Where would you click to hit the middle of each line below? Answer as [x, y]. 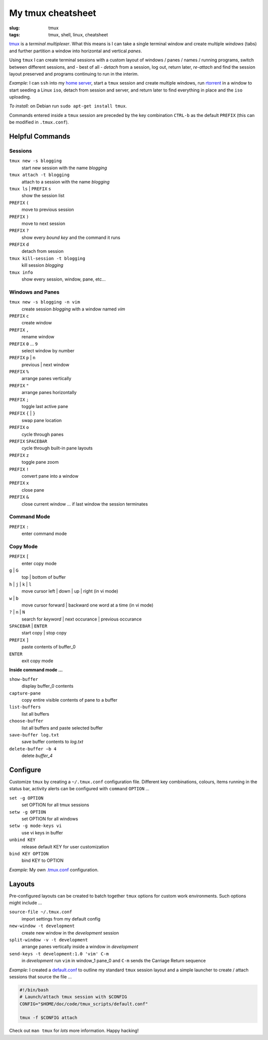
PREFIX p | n [22, 358]
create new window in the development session [70, 933]
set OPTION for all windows [50, 819]
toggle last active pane [45, 407]
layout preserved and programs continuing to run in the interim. [74, 74]
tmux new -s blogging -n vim [45, 302]
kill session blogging [42, 265]
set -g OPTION [26, 798]
